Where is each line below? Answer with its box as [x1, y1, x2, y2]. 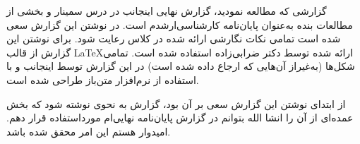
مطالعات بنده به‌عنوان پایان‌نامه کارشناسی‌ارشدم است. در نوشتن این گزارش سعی [6, 17, 353, 32]
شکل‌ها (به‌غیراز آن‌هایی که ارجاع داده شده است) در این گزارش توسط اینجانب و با [6, 59, 355, 73]
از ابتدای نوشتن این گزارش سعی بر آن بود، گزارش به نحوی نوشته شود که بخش [6, 96, 346, 111]
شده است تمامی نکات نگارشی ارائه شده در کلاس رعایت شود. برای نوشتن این [6, 31, 341, 46]
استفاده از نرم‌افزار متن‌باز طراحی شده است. [6, 72, 199, 87]
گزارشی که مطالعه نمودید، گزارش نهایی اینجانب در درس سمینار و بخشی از [6, 4, 327, 18]
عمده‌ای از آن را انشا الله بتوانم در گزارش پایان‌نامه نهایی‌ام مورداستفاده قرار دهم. [6, 110, 354, 125]
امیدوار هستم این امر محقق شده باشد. [6, 124, 171, 138]
